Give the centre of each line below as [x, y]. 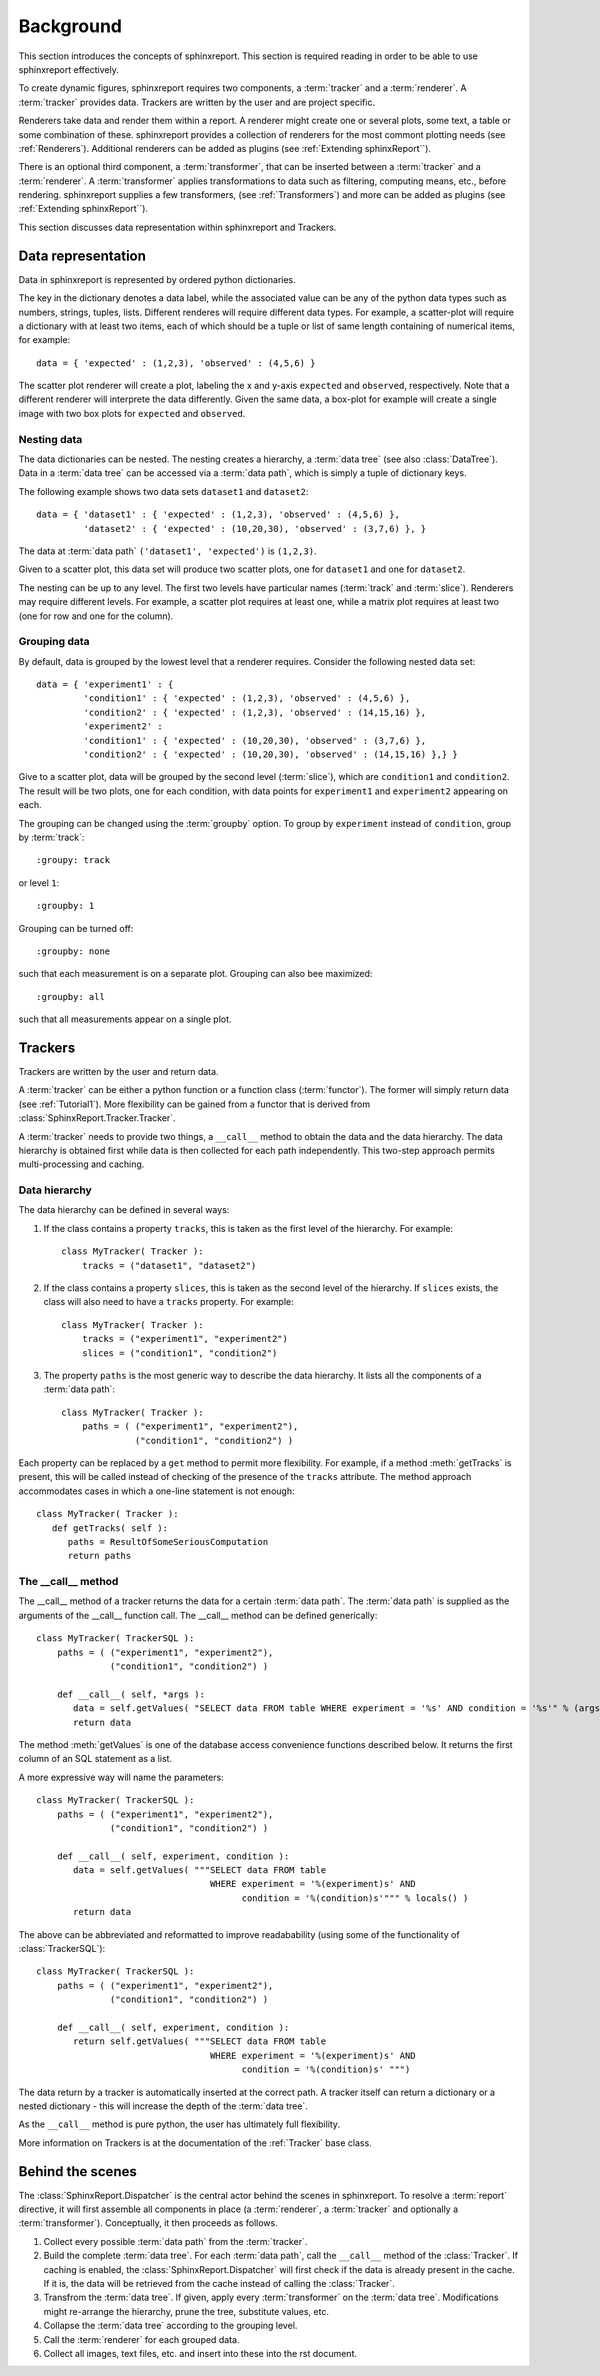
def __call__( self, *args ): [130, 1694]
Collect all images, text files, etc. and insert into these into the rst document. [200, 2353]
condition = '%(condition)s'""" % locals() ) [355, 1898]
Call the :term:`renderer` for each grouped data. [141, 2339]
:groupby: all [70, 996]
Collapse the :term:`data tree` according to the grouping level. [170, 2326]
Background [70, 26]
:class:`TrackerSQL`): [62, 1949]
